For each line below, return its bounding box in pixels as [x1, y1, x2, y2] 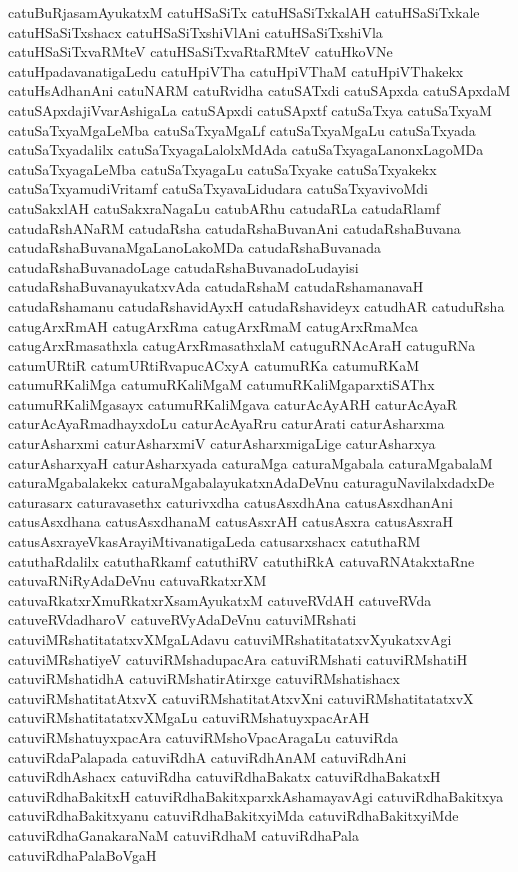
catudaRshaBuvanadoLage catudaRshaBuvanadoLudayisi [8, 256, 359, 277]
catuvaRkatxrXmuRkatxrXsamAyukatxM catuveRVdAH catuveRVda [8, 589, 432, 610]
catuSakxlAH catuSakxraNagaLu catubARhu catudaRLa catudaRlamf [8, 197, 440, 218]
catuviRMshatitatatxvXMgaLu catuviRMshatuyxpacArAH [8, 707, 370, 728]
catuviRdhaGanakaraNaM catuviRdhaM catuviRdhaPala [8, 824, 359, 845]
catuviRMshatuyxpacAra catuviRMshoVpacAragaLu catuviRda [8, 726, 399, 747]
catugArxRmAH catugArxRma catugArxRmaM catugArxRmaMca [8, 315, 419, 336]
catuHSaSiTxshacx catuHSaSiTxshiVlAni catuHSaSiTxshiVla [8, 21, 383, 42]
